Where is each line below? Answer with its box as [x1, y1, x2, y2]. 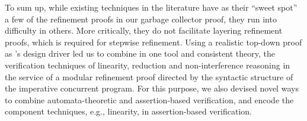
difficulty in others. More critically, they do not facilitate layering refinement [5, 24, 283, 37]
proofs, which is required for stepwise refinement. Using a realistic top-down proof [5, 35, 302, 48]
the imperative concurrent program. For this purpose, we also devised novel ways [5, 82, 299, 94]
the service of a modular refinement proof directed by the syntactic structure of [5, 70, 293, 83]
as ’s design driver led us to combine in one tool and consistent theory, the [5, 47, 275, 60]
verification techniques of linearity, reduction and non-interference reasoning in [5, 58, 290, 71]
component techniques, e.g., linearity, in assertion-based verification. [5, 105, 252, 117]
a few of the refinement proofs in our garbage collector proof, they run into [5, 12, 277, 25]
